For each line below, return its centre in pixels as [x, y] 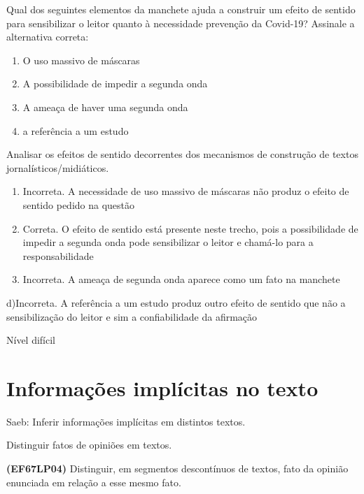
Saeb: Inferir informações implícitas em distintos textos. [126, 421]
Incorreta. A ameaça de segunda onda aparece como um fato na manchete [181, 279]
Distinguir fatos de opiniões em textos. [89, 445]
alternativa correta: [48, 37]
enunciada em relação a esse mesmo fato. [94, 482]
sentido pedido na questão [79, 204]
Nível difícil [31, 340]
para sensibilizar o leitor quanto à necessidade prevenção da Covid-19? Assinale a [181, 23]
